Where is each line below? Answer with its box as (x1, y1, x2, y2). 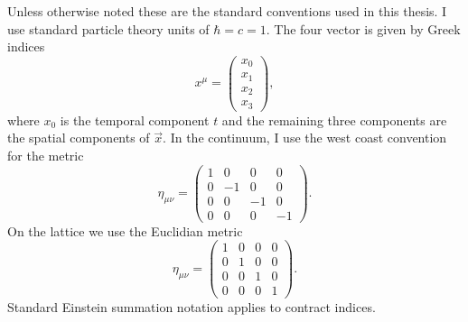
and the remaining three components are (221, 110, 447, 129)
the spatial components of (7, 128, 150, 147)
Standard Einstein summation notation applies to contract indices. (7, 297, 376, 316)
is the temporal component (60, 110, 210, 129)
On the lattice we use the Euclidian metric (7, 221, 243, 240)
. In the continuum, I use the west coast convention (163, 128, 447, 147)
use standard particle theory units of (7, 19, 210, 38)
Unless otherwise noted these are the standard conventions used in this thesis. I (7, 2, 447, 20)
